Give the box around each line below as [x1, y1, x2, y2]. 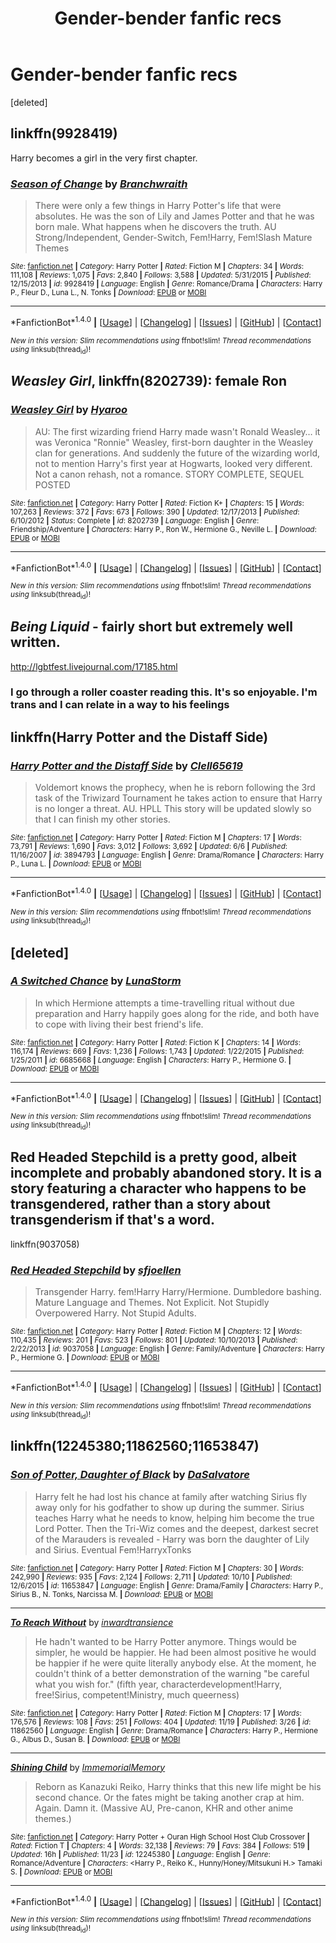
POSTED [34, 478, 71, 491]
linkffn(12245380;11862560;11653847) [10, 1438, 260, 1455]
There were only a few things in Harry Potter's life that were [34, 200, 282, 212]
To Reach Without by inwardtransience [10, 1616, 174, 1628]
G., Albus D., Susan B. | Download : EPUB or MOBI [10, 1734, 181, 1744]
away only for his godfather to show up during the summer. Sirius [34, 1501, 305, 1513]
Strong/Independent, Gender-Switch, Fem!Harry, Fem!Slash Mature [34, 232, 313, 244]
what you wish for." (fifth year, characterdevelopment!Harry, [34, 1678, 283, 1690]
